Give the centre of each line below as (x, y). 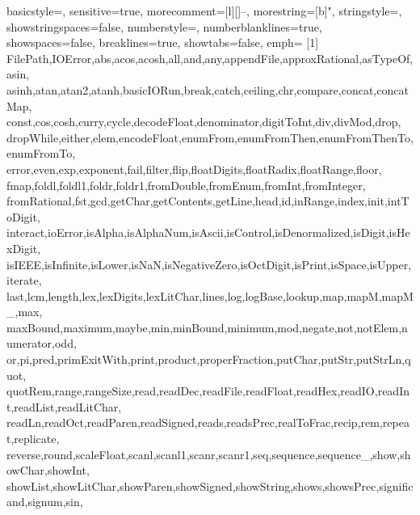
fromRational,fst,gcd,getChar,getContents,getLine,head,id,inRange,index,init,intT (208, 201)
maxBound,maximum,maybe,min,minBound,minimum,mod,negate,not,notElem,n (207, 327)
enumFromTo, (41, 153)
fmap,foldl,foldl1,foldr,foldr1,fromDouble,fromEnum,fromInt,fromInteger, (186, 185)
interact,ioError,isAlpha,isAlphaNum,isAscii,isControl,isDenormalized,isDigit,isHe (208, 232)
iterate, (24, 280)
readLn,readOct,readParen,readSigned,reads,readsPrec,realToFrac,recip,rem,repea (208, 422)
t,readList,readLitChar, (64, 406)
